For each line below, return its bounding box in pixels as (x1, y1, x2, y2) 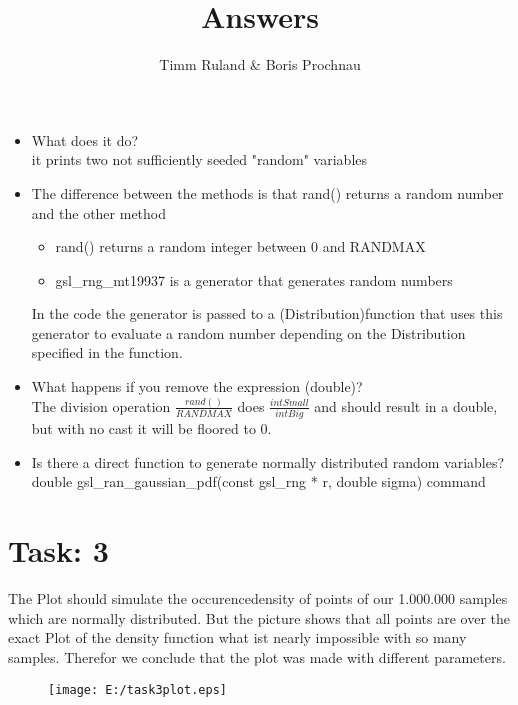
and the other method (31, 202, 167, 223)
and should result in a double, (314, 395, 498, 416)
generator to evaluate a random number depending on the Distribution (31, 322, 466, 343)
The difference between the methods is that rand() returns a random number (31, 182, 504, 203)
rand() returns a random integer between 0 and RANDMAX (55, 236, 426, 257)
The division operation (31, 395, 171, 416)
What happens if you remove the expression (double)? (31, 376, 363, 397)
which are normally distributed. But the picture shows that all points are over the (8, 607, 511, 628)
